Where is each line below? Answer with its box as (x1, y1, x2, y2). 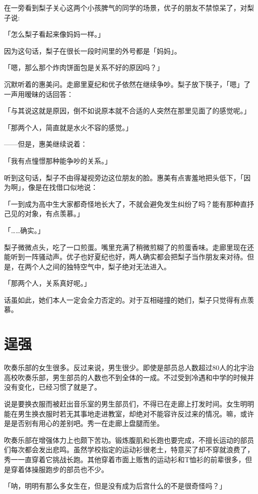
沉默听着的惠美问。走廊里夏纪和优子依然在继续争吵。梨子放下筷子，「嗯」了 (4, 79, 251, 89)
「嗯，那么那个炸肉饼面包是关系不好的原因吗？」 (4, 62, 164, 73)
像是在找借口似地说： (28, 182, 98, 192)
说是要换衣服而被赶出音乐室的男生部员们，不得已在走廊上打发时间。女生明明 (4, 398, 254, 409)
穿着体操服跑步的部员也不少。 (10, 464, 108, 474)
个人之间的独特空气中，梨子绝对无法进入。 (31, 261, 171, 271)
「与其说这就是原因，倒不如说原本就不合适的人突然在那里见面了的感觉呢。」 (4, 105, 251, 116)
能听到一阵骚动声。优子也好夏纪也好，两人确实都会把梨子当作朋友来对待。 (4, 251, 247, 262)
